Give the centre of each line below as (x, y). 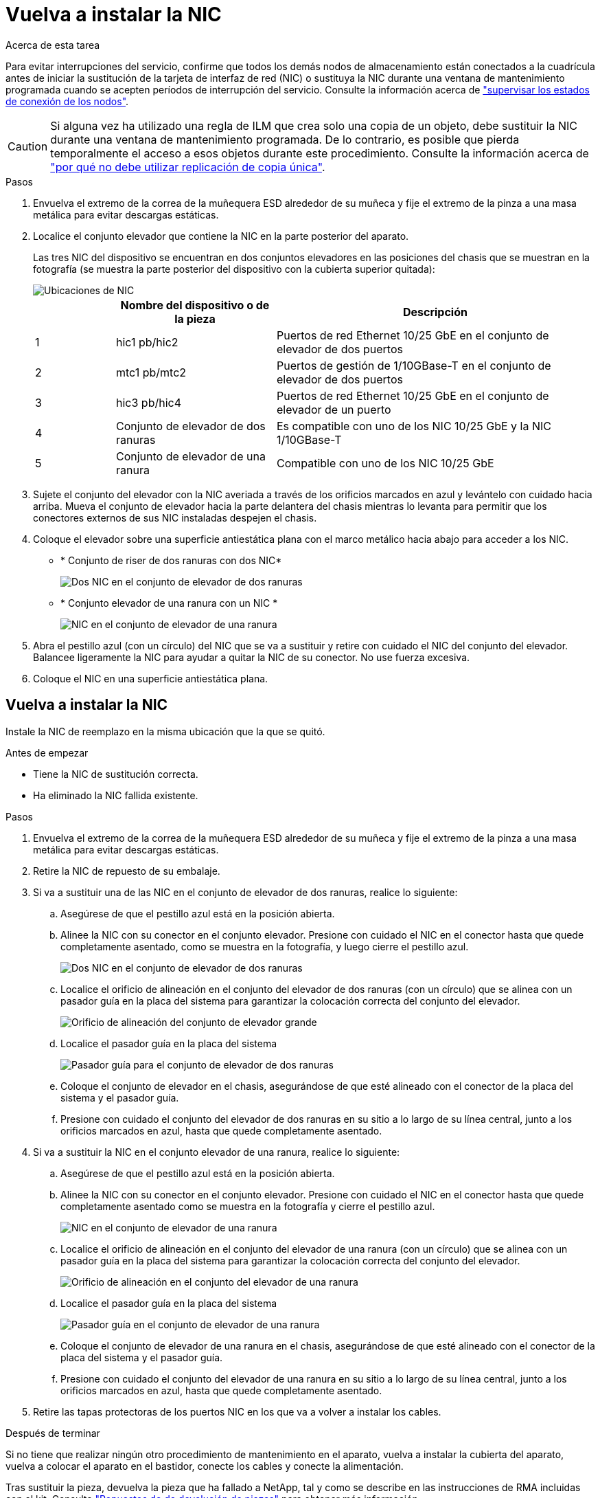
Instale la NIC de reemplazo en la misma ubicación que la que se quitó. (165, 731)
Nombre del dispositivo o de (195, 305)
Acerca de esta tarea (53, 45)
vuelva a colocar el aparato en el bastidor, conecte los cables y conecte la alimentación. (205, 1466)
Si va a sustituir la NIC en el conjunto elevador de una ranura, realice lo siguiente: (217, 1152)
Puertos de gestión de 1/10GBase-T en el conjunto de (414, 365)
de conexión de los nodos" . (67, 101)
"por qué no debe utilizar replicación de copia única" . (188, 167)
